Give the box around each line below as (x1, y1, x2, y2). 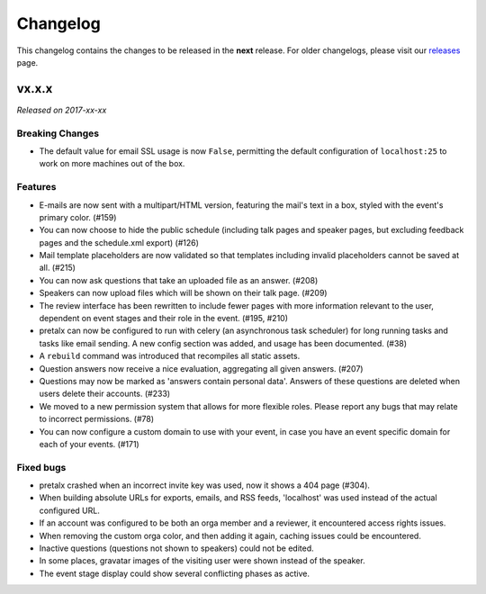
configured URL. (39, 505, 101, 516)
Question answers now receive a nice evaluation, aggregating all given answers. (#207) (39, 363, 364, 373)
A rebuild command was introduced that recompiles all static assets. (39, 351, 301, 362)
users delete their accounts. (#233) (39, 388, 171, 400)
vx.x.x (16, 81, 53, 96)
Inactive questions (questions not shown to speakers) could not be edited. (39, 543, 314, 553)
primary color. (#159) (39, 211, 117, 222)
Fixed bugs (16, 461, 67, 473)
